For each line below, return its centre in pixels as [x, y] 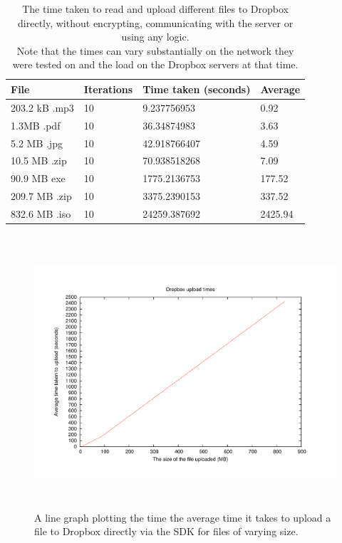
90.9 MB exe [38, 178]
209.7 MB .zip [41, 196]
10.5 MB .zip [39, 160]
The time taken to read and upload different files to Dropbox [155, 9]
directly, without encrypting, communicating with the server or [156, 22]
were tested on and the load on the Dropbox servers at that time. [155, 64]
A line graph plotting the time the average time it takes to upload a [183, 517]
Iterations [108, 89]
